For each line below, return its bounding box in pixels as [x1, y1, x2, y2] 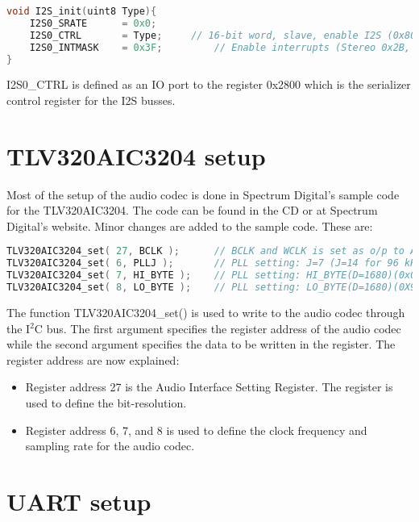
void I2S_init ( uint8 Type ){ [6, 6, 157, 17]
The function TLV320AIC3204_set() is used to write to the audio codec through [6, 303, 405, 320]
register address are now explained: [6, 351, 180, 368]
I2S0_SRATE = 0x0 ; [29, 17, 157, 29]
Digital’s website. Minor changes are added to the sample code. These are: [6, 217, 373, 234]
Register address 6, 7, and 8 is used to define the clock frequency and [25, 421, 367, 438]
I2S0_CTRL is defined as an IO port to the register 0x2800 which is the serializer [6, 76, 411, 93]
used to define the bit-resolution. [25, 394, 187, 411]
